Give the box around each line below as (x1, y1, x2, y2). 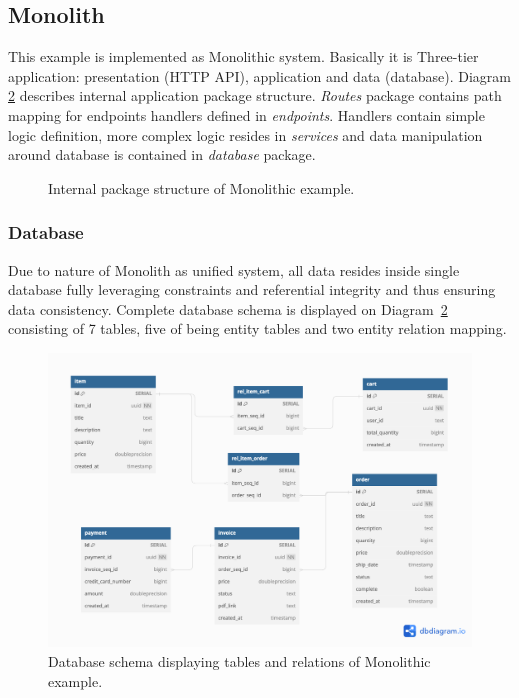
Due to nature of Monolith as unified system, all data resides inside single (8, 259, 460, 280)
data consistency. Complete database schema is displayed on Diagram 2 (8, 298, 448, 319)
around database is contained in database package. (8, 144, 316, 165)
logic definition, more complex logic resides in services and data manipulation (8, 124, 483, 145)
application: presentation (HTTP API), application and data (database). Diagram (8, 65, 511, 86)
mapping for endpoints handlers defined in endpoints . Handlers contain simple (8, 104, 485, 125)
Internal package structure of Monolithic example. (48, 177, 355, 198)
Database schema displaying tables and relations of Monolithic (48, 650, 431, 671)
